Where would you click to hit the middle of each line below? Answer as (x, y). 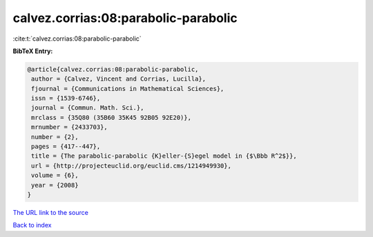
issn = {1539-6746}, (66, 99)
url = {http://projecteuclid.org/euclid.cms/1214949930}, (131, 166)
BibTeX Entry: (33, 51)
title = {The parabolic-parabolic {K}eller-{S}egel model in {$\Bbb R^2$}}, (164, 156)
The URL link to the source (51, 212)
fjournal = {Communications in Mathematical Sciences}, (128, 89)
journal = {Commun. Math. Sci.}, (88, 108)
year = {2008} (55, 185)
